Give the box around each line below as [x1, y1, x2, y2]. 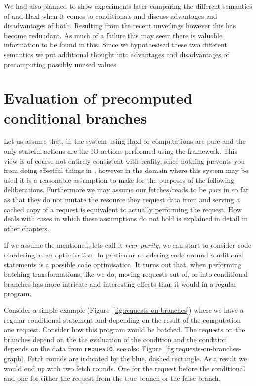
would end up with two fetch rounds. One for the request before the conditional [4, 363, 245, 373]
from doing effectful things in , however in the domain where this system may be [4, 165, 248, 175]
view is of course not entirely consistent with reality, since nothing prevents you [4, 155, 245, 166]
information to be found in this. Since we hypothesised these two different [4, 40, 227, 50]
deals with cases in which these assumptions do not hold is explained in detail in [4, 214, 248, 224]
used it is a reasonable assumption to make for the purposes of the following [4, 174, 235, 185]
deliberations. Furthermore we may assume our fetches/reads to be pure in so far [4, 184, 249, 195]
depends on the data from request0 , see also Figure [4, 343, 162, 354]
